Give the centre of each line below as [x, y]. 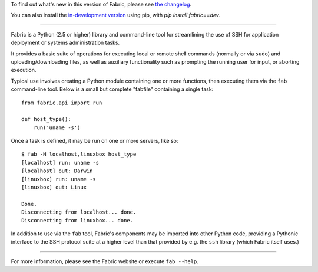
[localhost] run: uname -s [60, 163]
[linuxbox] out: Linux [54, 188]
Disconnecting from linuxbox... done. [77, 220]
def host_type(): [46, 119]
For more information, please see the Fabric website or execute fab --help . [105, 261]
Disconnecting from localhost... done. [79, 212]
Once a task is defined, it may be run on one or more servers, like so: [95, 141]
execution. [24, 70]
